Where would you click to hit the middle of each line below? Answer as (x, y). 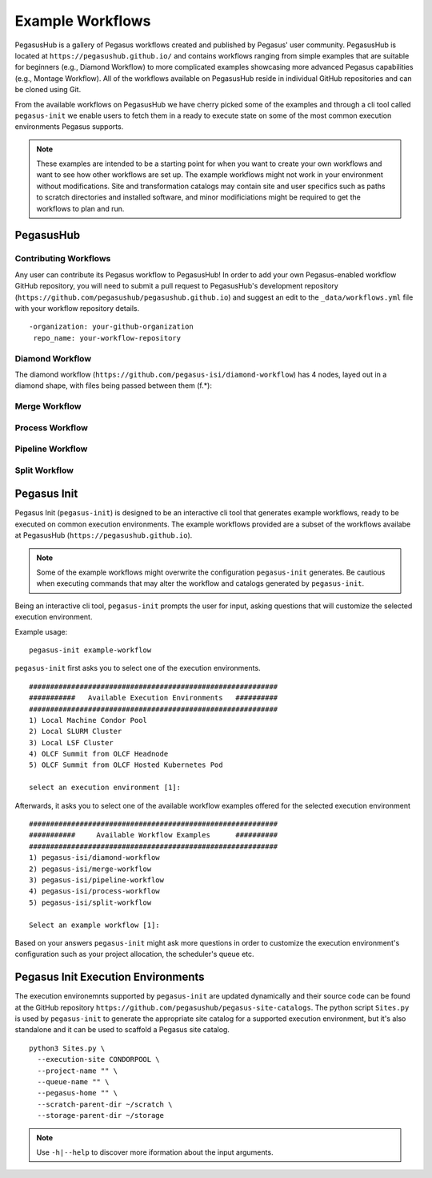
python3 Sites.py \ (67, 1048)
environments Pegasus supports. (69, 127)
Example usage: (41, 631)
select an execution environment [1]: (105, 788)
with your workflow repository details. (77, 308)
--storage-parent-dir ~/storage (100, 1115)
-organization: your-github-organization (111, 327)
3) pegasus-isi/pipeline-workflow (96, 880)
